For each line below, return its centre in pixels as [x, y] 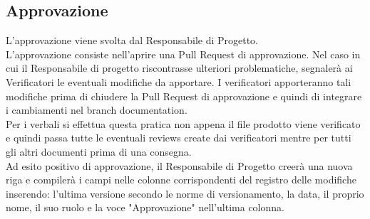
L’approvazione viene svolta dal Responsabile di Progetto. [132, 40]
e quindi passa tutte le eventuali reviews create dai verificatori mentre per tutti [179, 138]
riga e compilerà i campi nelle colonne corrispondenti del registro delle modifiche [181, 180]
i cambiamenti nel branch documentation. [97, 110]
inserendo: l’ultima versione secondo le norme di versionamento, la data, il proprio [185, 193]
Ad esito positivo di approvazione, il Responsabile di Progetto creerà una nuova [179, 165]
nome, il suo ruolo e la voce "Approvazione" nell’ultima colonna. [145, 207]
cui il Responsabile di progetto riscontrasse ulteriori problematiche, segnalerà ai [179, 68]
